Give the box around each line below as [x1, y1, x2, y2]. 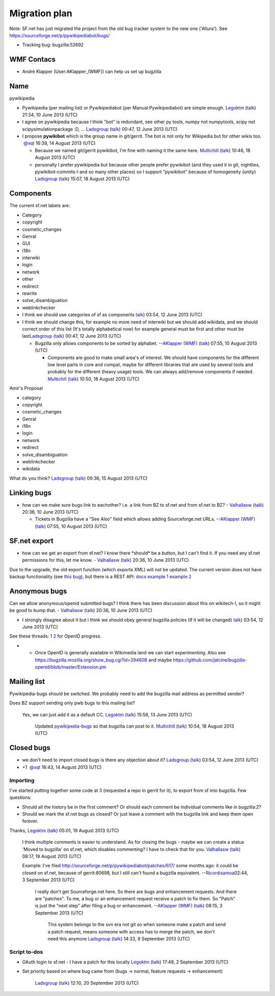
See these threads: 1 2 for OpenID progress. [9, 633, 102, 639]
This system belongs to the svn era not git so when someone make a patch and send [47, 922, 226, 928]
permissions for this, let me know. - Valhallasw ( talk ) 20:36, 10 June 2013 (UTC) [22, 557, 189, 563]
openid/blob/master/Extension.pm [35, 663, 106, 670]
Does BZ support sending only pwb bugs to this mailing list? [9, 700, 135, 706]
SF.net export [9, 536, 53, 545]
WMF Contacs [9, 55, 56, 64]
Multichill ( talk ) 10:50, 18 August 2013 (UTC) [47, 376, 140, 382]
